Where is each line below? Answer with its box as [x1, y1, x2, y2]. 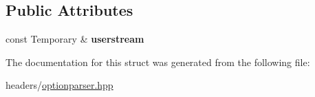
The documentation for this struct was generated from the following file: [6, 54, 310, 69]
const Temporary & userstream [6, 32, 144, 46]
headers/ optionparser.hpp [6, 78, 113, 92]
